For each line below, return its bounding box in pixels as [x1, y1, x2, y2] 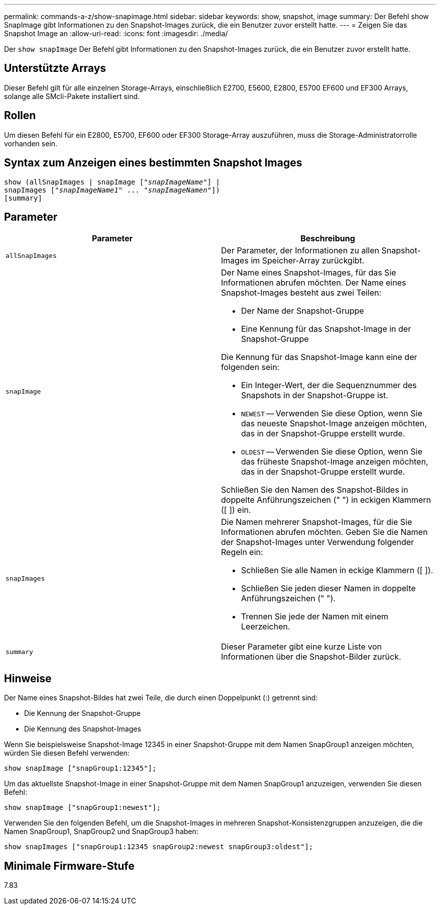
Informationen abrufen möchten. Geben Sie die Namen [221, 527, 428, 537]
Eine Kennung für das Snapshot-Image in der [241, 324, 411, 334]
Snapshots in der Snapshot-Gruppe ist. [241, 390, 388, 401]
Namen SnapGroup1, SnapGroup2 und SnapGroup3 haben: [4, 827, 198, 836]
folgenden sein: [221, 362, 280, 373]
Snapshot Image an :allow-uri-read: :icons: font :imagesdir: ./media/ [4, 29, 228, 38]
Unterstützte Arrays [4, 62, 106, 75]
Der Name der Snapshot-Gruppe [241, 306, 364, 316]
